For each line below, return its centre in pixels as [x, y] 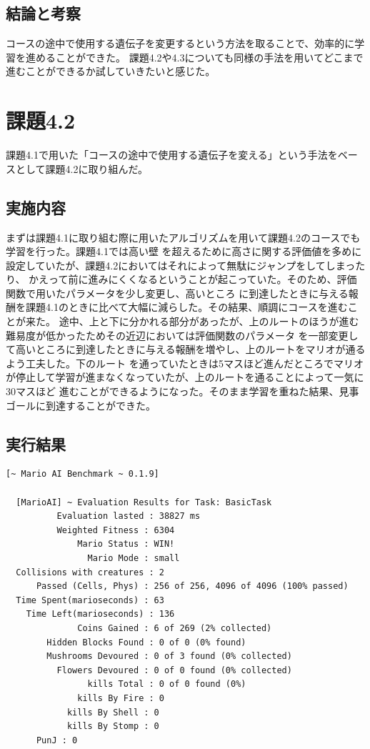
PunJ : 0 [57, 740]
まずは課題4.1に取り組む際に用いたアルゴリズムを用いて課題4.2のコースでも [183, 237]
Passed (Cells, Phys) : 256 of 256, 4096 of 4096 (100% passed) [192, 586]
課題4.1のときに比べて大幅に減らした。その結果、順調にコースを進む [186, 307]
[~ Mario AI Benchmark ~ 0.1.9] [82, 474]
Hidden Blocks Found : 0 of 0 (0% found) [146, 642]
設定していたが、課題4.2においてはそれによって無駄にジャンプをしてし [171, 265]
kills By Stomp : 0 [113, 726]
